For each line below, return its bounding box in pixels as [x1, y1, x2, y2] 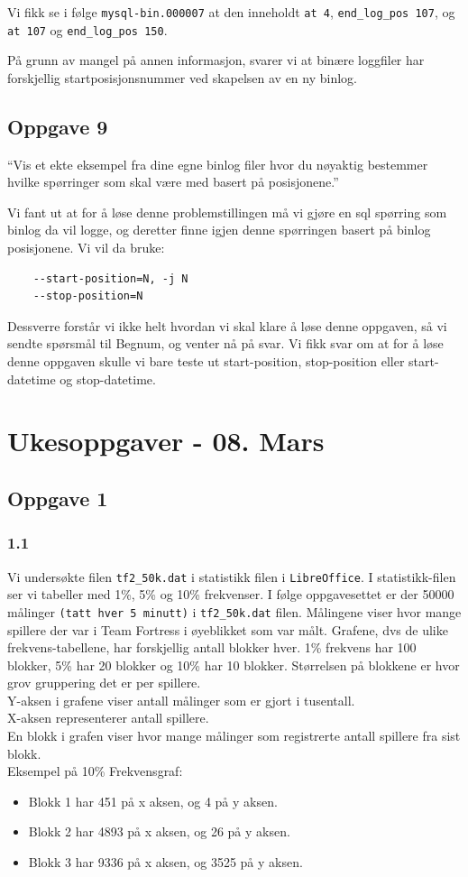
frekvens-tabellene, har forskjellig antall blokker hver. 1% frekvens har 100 [7, 638, 417, 657]
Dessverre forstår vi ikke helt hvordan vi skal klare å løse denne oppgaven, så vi [7, 316, 447, 335]
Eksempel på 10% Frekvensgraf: [7, 762, 183, 780]
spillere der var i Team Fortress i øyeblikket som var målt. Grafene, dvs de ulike [7, 620, 448, 639]
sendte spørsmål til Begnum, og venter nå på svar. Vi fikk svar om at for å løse [7, 334, 444, 353]
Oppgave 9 [7, 112, 108, 140]
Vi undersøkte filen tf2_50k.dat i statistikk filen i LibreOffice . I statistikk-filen [7, 567, 456, 586]
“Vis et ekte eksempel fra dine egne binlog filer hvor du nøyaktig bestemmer [7, 154, 428, 173]
